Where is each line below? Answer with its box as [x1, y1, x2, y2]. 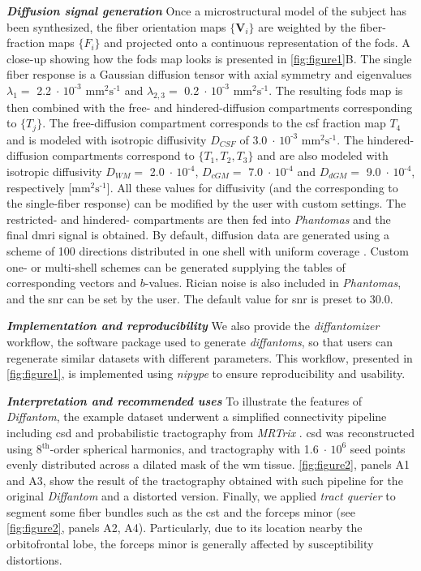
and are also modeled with [257, 147, 389, 164]
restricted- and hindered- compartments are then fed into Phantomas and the [6, 210, 391, 227]
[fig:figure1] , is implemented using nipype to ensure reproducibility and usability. [6, 365, 406, 382]
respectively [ [6, 178, 72, 195]
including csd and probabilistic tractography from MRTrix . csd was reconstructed [6, 423, 415, 440]
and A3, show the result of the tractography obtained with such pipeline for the [6, 471, 403, 488]
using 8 [6, 440, 42, 457]
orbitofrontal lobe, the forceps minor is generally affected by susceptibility [6, 535, 374, 552]
